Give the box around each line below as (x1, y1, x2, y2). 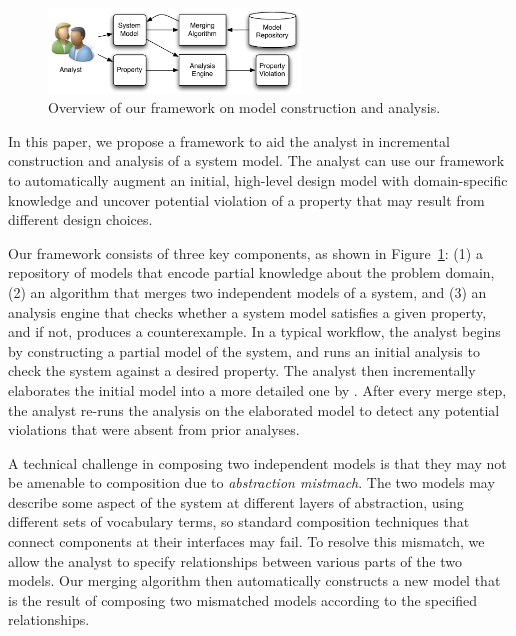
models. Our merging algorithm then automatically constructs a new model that (8, 570, 501, 591)
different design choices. (8, 209, 153, 230)
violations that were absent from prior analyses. (8, 419, 300, 440)
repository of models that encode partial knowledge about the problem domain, (8, 262, 495, 283)
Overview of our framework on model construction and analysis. (48, 97, 441, 118)
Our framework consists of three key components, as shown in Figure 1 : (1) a (8, 242, 483, 263)
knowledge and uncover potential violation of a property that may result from (8, 189, 485, 210)
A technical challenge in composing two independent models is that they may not (8, 452, 507, 473)
